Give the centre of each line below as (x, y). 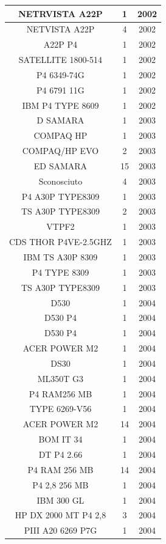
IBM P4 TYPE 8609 (61, 105)
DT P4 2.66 (61, 454)
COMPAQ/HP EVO (61, 151)
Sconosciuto (61, 181)
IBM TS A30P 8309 (61, 257)
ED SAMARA (61, 165)
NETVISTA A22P (61, 29)
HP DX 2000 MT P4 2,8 (61, 515)
